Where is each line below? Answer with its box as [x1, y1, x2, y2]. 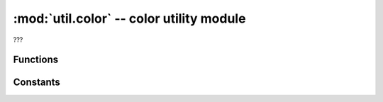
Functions [13, 54, 59, 66]
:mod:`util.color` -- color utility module [13, 11, 246, 26]
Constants [13, 76, 60, 89]
